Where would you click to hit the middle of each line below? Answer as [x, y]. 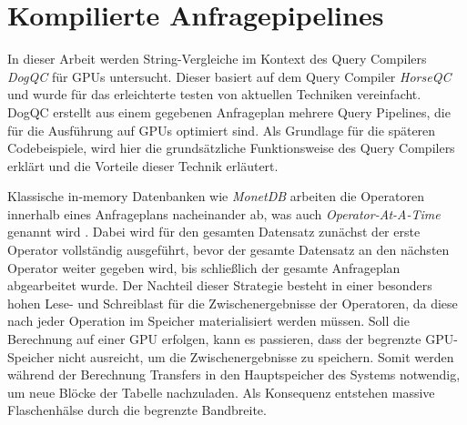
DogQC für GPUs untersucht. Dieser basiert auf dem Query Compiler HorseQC [229, 76]
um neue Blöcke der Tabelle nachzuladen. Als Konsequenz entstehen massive [221, 392]
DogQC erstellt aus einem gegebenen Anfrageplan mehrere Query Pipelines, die [229, 111]
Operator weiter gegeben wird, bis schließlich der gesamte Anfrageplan [204, 267]
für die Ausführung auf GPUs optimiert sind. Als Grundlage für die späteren [222, 130]
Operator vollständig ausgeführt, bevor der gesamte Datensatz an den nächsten [228, 250]
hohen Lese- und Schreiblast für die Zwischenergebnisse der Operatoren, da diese [233, 303]
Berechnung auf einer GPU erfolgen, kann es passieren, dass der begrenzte [214, 339]
